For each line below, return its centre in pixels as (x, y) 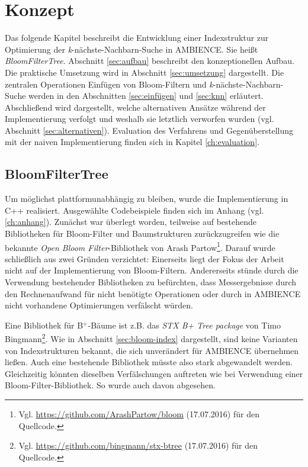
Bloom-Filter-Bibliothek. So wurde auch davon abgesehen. (110, 385)
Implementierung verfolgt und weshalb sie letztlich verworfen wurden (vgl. (139, 119)
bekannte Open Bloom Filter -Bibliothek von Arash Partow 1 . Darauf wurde (140, 246)
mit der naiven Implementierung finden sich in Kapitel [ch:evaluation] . (132, 142)
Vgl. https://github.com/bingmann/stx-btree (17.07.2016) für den (138, 445)
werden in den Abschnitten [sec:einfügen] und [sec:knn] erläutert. (146, 96)
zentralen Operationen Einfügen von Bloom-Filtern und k (109, 84)
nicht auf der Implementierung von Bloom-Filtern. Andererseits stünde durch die (152, 270)
